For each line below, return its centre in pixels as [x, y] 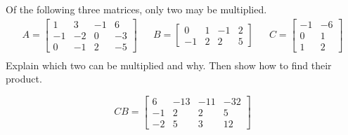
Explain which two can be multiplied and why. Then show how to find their [169, 65]
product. [24, 79]
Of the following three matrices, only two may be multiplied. [136, 9]
